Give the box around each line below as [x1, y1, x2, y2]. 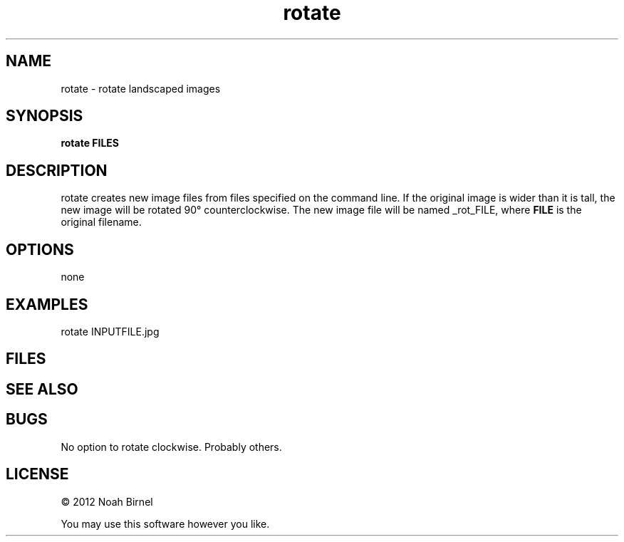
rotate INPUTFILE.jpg [61, 325, 160, 338]
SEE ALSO [6, 380, 78, 398]
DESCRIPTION [6, 161, 108, 179]
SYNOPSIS [6, 107, 83, 125]
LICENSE [6, 465, 69, 484]
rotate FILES [61, 137, 120, 150]
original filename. [61, 216, 142, 229]
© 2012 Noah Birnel [61, 495, 153, 508]
